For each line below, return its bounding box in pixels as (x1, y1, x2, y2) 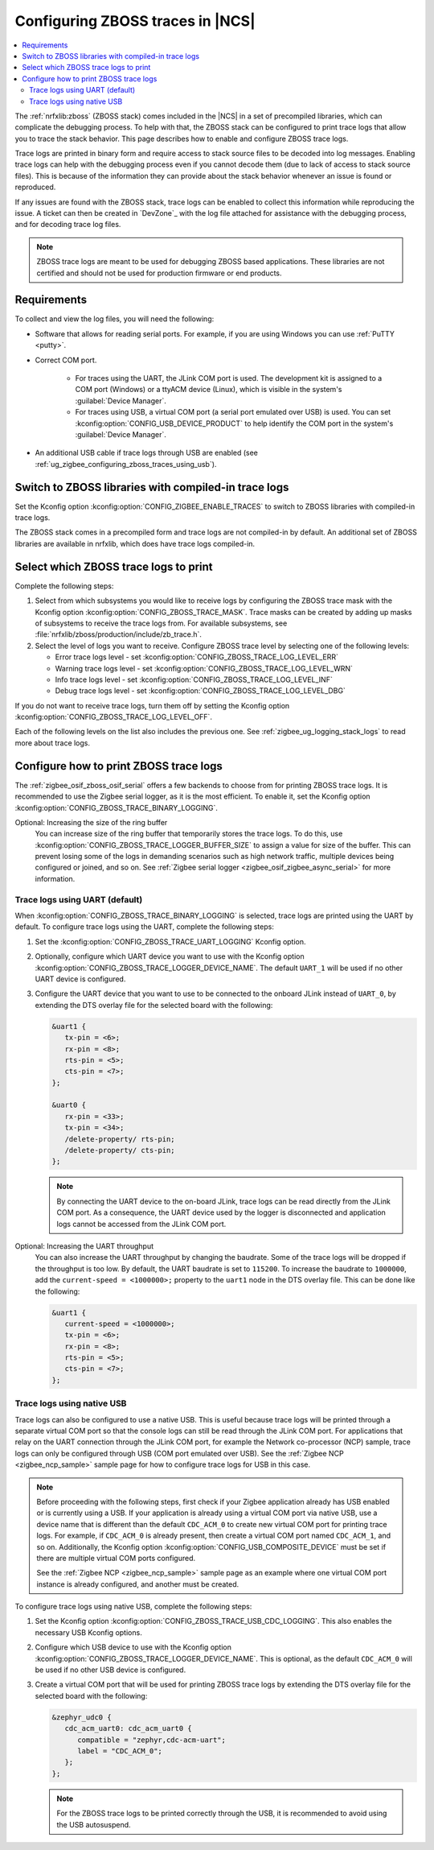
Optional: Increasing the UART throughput (14, 1241, 154, 1251)
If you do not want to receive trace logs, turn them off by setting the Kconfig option (14, 700, 290, 710)
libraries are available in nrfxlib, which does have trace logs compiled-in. (14, 539, 256, 548)
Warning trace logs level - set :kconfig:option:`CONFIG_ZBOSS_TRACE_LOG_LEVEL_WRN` (55, 663, 354, 673)
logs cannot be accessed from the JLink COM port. (56, 1219, 227, 1229)
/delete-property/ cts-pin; (64, 1146, 176, 1155)
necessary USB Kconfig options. (35, 1627, 142, 1637)
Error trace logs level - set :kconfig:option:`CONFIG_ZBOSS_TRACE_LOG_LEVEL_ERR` (55, 652, 339, 662)
